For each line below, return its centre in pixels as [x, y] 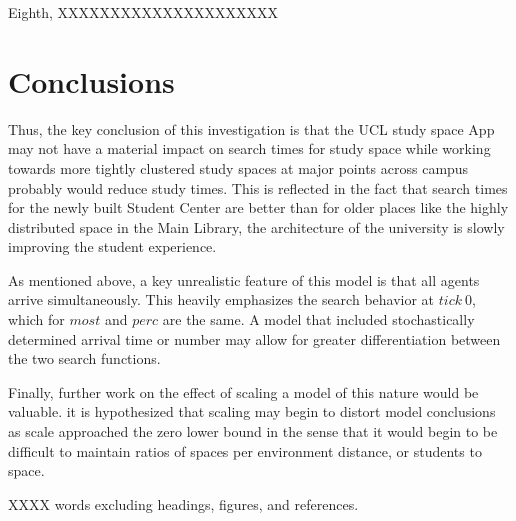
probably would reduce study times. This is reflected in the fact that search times [258, 187]
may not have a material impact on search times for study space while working [249, 148]
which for [36, 319]
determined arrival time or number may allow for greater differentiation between [254, 338]
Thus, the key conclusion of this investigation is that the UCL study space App [251, 128]
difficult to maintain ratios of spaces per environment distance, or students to [245, 450]
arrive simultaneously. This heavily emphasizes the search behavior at [221, 299]
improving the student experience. [112, 246]
